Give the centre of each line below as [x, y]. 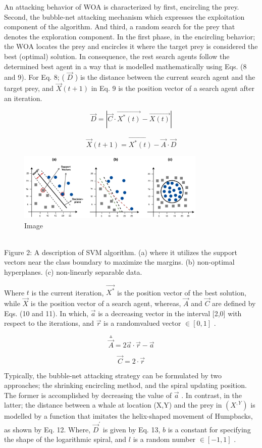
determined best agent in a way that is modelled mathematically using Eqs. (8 [125, 66]
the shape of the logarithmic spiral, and [65, 439]
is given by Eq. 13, [132, 429]
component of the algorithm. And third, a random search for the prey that [120, 27]
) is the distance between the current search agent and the [165, 77]
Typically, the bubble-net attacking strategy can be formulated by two [113, 375]
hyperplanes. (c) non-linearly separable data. [73, 271]
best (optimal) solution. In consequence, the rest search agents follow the [117, 56]
